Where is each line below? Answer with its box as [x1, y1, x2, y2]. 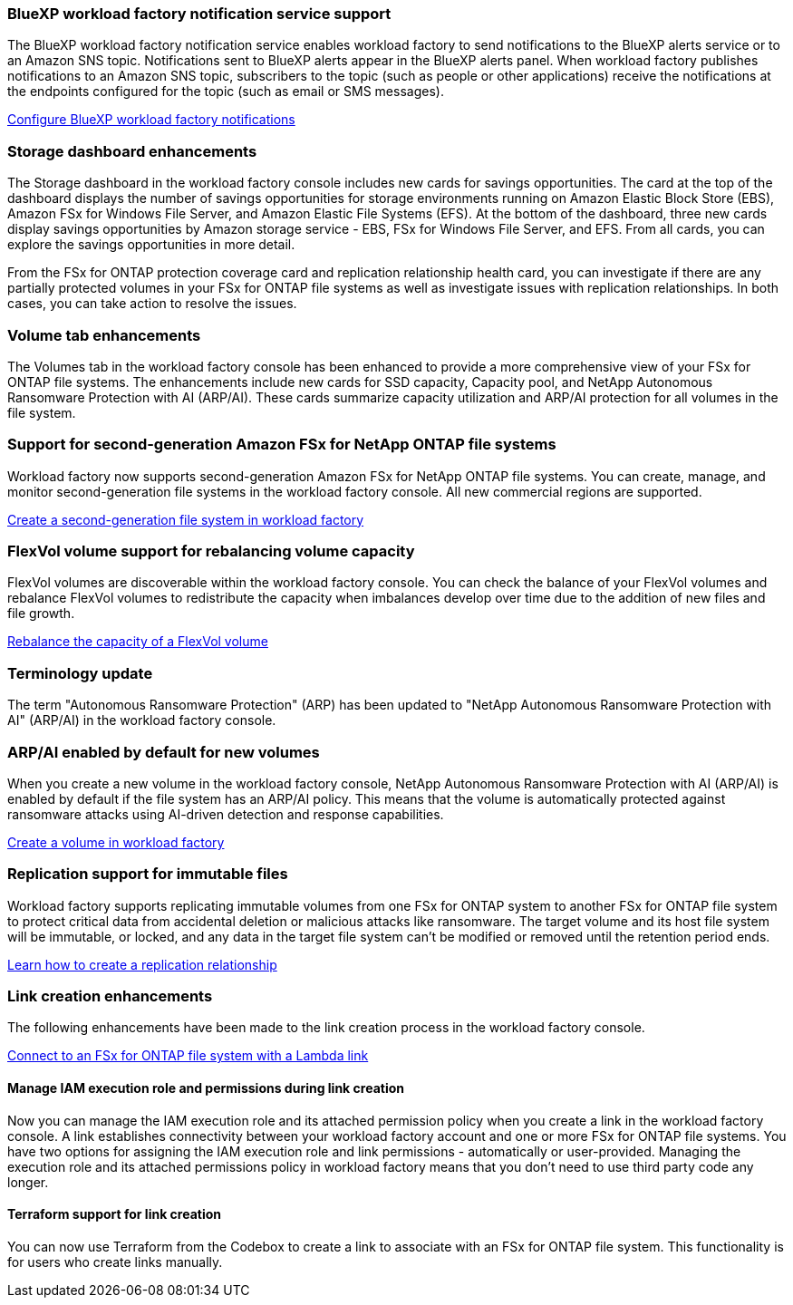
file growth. [7, 605, 75, 622]
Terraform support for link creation [7, 1206, 222, 1223]
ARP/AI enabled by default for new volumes [7, 742, 320, 761]
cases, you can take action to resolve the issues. [7, 295, 297, 312]
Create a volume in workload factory [7, 834, 225, 850]
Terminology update [7, 663, 153, 682]
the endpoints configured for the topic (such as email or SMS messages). [7, 83, 444, 100]
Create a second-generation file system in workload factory [7, 511, 364, 527]
